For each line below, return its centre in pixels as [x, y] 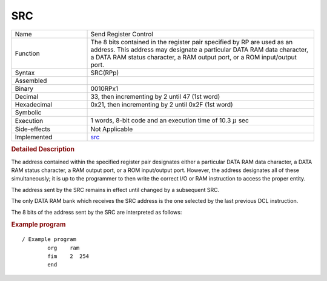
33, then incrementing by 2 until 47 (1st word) [155, 96]
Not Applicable [112, 129]
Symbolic [28, 112]
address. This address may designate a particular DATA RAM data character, [200, 50]
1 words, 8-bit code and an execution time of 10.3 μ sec [170, 120]
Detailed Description [43, 150]
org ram [64, 248]
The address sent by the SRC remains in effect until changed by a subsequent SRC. [115, 190]
